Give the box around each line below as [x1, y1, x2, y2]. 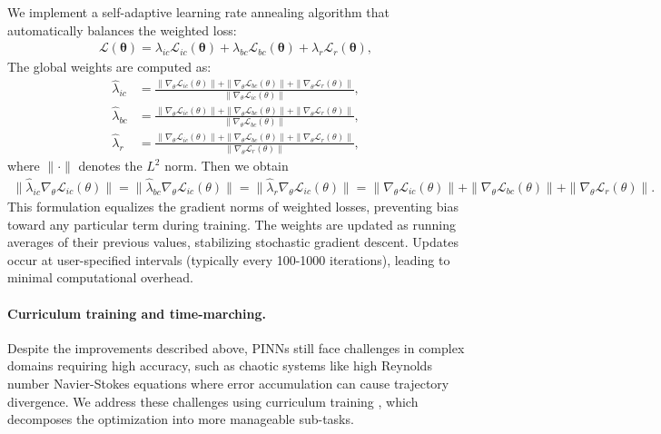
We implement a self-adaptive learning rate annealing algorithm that [7, 3, 390, 21]
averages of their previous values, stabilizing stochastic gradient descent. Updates [7, 232, 459, 252]
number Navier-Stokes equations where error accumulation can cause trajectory [7, 373, 449, 392]
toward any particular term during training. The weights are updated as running [7, 214, 457, 233]
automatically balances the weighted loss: [7, 20, 237, 39]
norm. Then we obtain [164, 156, 289, 175]
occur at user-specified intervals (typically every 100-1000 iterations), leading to [7, 250, 450, 269]
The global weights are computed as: [7, 57, 212, 76]
